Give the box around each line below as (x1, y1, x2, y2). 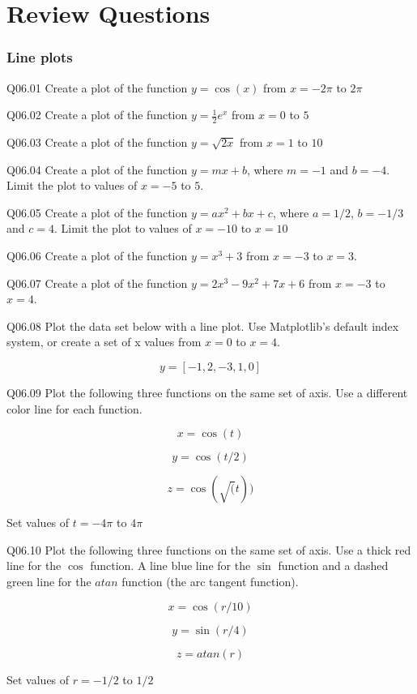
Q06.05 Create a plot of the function (6, 203, 188, 221)
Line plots (6, 47, 73, 67)
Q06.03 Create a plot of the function (6, 134, 188, 151)
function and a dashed (278, 557, 389, 574)
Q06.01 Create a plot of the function (6, 79, 188, 96)
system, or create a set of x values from (6, 333, 202, 350)
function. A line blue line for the (90, 557, 251, 574)
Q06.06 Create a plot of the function (6, 246, 188, 263)
